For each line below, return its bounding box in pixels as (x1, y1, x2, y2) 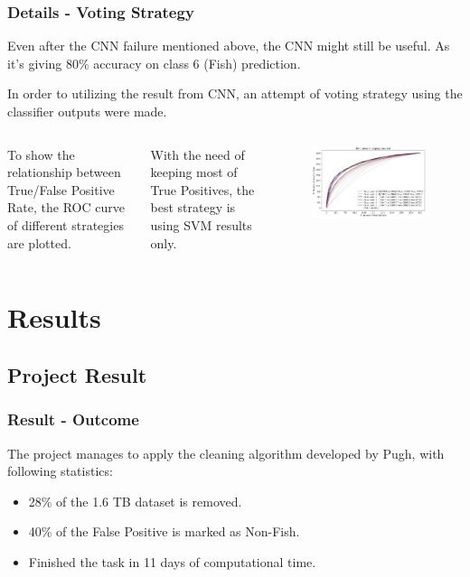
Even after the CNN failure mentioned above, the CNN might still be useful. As (7, 36, 450, 55)
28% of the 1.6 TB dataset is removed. (28, 491, 242, 510)
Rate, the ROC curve (7, 198, 125, 217)
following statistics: (7, 461, 113, 480)
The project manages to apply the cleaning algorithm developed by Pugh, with (7, 443, 445, 462)
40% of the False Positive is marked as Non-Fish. (28, 522, 300, 541)
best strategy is (150, 198, 236, 217)
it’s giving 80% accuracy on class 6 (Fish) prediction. (7, 53, 301, 72)
